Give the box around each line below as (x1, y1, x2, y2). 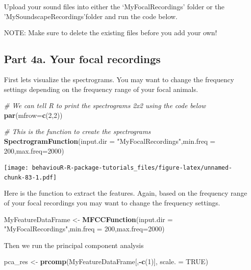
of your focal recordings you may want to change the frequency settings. (4, 198, 220, 208)
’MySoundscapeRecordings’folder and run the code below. (4, 11, 178, 21)
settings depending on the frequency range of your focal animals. (4, 84, 198, 94)
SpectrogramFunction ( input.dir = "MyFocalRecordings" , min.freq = (4, 135, 216, 146)
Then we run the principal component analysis (4, 240, 144, 250)
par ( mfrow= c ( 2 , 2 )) (4, 110, 63, 120)
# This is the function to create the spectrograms (4, 126, 151, 136)
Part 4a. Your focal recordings (4, 51, 161, 67)
